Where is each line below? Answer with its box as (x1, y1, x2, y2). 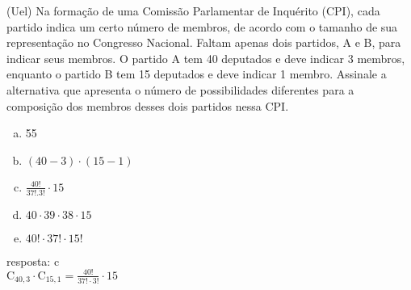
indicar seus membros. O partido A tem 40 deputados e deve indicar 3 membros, (6, 49, 405, 66)
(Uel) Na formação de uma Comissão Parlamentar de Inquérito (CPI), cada (6, 2, 380, 19)
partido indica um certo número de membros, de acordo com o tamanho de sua (6, 18, 398, 35)
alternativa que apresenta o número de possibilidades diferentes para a (6, 81, 354, 98)
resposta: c (6, 252, 60, 269)
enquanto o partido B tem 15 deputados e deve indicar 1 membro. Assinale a (6, 65, 387, 82)
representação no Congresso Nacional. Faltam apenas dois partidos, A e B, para (6, 34, 401, 51)
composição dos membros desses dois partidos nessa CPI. (6, 97, 289, 114)
